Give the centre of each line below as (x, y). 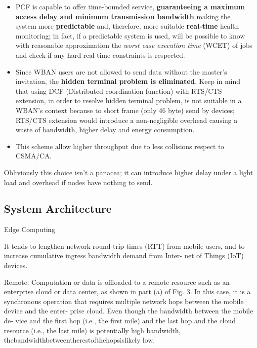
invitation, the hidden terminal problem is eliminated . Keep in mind (128, 81)
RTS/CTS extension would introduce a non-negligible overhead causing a (127, 120)
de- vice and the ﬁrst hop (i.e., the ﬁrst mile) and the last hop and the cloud (120, 321)
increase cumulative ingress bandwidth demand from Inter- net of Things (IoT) (124, 255)
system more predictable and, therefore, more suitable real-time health (127, 26)
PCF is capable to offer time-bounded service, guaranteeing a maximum (130, 6)
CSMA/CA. (34, 156)
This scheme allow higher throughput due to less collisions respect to (120, 146)
